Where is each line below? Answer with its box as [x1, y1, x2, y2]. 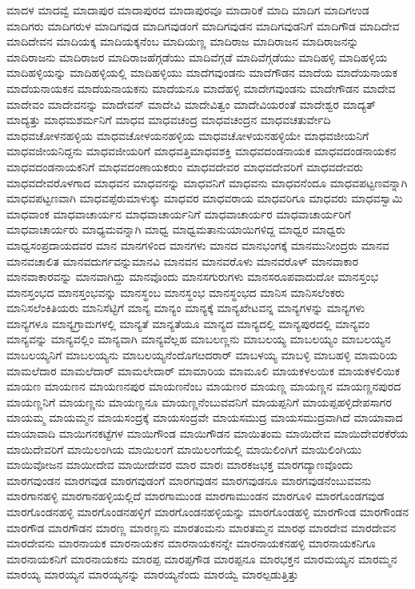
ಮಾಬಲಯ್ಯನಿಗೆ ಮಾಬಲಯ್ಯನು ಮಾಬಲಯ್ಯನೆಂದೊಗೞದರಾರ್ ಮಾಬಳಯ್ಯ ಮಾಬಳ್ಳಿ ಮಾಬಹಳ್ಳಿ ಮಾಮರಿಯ [6, 347, 397, 363]
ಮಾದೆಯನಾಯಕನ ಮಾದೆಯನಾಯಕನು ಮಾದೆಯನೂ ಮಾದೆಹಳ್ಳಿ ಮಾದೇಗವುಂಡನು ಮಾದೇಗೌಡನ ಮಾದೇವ [6, 79, 396, 96]
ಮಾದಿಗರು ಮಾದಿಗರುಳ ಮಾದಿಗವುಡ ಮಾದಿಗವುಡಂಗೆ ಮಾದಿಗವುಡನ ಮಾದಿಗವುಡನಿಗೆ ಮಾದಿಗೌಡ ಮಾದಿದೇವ [6, 17, 400, 34]
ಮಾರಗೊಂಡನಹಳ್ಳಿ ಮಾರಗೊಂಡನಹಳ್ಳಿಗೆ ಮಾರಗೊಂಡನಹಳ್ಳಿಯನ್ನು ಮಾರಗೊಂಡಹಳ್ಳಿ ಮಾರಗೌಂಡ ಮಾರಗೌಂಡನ [6, 503, 409, 519]
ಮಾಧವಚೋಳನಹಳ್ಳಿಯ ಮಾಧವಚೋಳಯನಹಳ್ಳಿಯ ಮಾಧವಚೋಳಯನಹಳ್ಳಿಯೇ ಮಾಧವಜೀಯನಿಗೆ [6, 126, 369, 143]
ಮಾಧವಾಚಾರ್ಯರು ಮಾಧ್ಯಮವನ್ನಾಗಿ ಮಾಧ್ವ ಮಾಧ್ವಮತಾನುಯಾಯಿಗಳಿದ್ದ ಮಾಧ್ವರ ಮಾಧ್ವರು [6, 221, 345, 238]
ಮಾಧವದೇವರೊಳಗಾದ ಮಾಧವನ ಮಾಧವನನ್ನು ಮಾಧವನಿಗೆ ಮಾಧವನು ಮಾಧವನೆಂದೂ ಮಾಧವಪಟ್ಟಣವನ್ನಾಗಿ [6, 174, 408, 190]
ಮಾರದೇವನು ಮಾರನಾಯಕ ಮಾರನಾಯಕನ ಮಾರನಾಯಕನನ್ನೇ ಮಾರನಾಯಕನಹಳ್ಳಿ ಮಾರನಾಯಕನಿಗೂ [6, 535, 376, 551]
